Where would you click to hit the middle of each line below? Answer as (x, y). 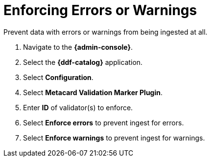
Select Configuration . (58, 77)
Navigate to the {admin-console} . (78, 47)
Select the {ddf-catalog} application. (83, 62)
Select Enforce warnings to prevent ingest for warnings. (114, 138)
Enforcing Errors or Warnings (100, 10)
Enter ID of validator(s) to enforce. (78, 107)
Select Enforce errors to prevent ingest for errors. (104, 122)
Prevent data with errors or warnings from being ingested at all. (105, 32)
